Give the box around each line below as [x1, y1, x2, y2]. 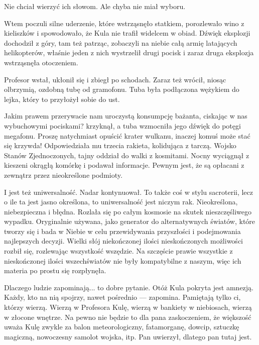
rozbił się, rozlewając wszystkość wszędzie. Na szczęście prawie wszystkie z [4, 246, 233, 256]
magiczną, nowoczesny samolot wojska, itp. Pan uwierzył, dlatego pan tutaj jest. [4, 331, 252, 341]
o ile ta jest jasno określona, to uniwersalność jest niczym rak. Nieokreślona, [4, 196, 238, 207]
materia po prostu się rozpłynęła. [4, 265, 106, 276]
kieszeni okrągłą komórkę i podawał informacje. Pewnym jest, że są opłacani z [4, 160, 244, 170]
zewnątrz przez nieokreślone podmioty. [4, 169, 122, 180]
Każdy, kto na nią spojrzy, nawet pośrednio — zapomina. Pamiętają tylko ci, [4, 292, 241, 302]
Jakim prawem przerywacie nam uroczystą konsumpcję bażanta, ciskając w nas [4, 110, 247, 121]
